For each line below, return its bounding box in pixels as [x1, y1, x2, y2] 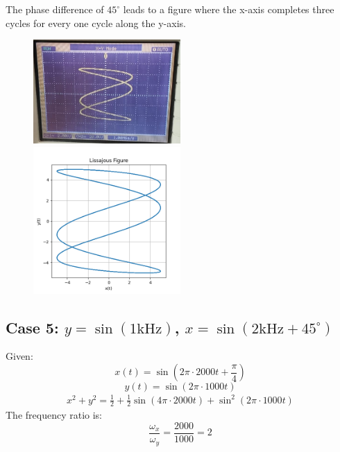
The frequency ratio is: [6, 408, 102, 422]
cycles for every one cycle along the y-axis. [6, 15, 186, 30]
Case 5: [6, 316, 59, 338]
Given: [6, 349, 33, 363]
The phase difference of [6, 2, 104, 16]
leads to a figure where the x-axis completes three [123, 2, 334, 16]
